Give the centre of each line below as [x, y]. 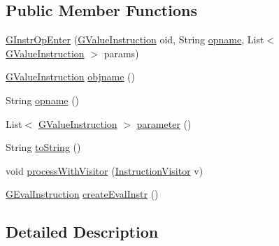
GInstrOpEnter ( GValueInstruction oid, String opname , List [135, 39]
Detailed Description [82, 232]
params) [121, 53]
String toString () [43, 147]
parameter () [164, 123]
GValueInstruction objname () [70, 77]
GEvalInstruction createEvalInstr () [82, 194]
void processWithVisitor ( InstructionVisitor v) [105, 170]
